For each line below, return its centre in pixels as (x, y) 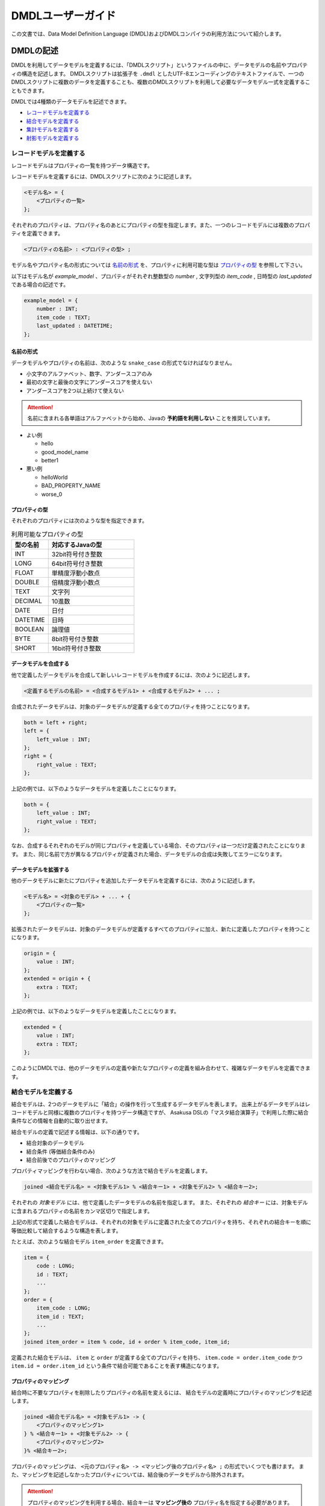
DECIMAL (28, 601)
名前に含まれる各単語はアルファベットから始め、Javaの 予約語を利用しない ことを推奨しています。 (150, 418)
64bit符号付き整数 (77, 563)
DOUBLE (27, 582)
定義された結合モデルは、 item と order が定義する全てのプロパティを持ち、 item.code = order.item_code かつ (157, 1357)
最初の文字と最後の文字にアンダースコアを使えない (89, 382)
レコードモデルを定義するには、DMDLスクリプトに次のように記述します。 (103, 177)
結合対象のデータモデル (55, 1143)
